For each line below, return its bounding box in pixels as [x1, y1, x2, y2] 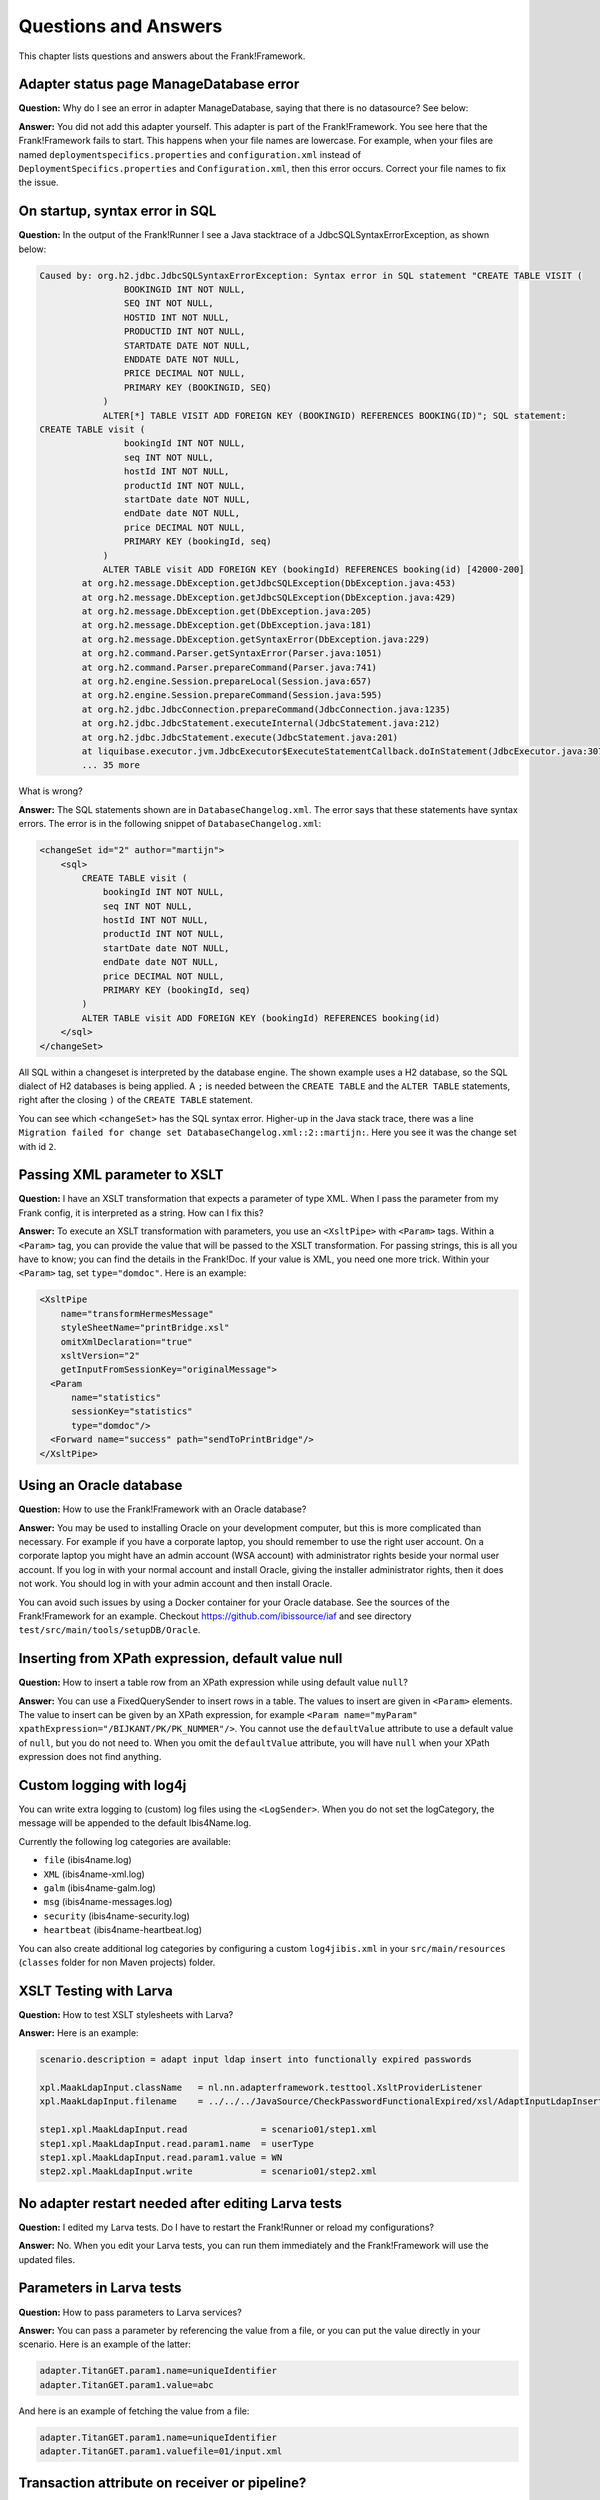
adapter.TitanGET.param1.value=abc [39, 2379, 214, 2390]
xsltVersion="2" [60, 1350, 140, 1361]
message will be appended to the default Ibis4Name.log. [18, 1817, 252, 1829]
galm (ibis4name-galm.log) [43, 1882, 157, 1894]
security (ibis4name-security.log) [43, 1910, 190, 1922]
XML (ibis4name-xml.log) [43, 1868, 145, 1880]
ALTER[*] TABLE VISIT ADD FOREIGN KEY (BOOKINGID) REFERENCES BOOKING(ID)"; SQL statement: [102, 410, 567, 421]
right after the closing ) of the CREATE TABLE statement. [18, 1094, 254, 1106]
